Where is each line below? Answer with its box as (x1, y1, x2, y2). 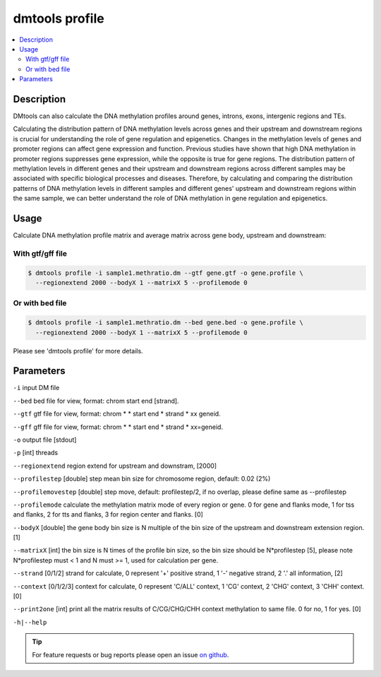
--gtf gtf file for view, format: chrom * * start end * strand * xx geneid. (13, 410, 222, 418)
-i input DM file (13, 384, 60, 392)
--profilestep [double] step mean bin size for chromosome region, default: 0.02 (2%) (13, 474, 271, 483)
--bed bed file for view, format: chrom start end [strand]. (13, 396, 179, 405)
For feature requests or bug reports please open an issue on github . (32, 650, 229, 659)
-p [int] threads (13, 449, 59, 457)
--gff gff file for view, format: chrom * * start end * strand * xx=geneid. (13, 423, 224, 431)
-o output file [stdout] (13, 435, 77, 444)
